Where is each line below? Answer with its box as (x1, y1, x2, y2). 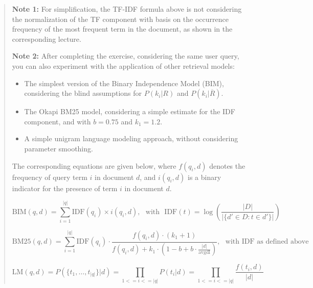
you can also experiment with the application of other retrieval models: (12, 60, 235, 71)
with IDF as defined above (225, 238, 309, 246)
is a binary (187, 171, 221, 182)
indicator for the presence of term (12, 182, 118, 193)
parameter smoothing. (24, 143, 93, 153)
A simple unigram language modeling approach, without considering (24, 133, 238, 144)
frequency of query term (12, 171, 87, 182)
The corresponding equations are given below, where (12, 160, 176, 171)
